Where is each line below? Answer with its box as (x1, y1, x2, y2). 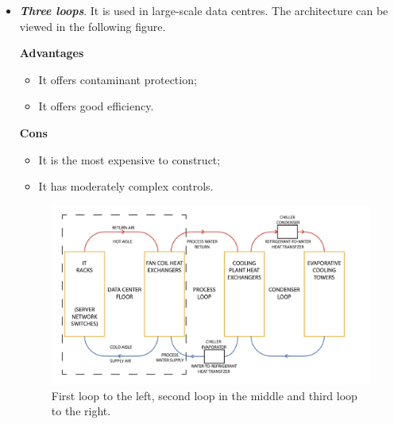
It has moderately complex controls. (38, 178, 214, 195)
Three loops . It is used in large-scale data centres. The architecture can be (19, 2, 388, 18)
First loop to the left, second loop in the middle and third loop (51, 387, 357, 403)
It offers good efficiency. (38, 98, 154, 114)
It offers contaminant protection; (38, 71, 197, 87)
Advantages (19, 44, 84, 61)
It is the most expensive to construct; (38, 151, 221, 168)
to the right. (51, 403, 111, 419)
